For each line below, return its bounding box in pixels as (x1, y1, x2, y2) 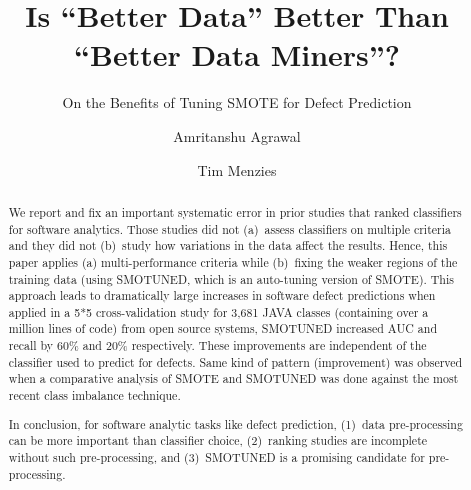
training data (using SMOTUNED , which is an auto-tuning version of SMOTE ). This (8, 270, 454, 287)
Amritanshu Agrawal (173, 125, 301, 146)
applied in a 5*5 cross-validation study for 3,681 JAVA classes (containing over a (8, 303, 429, 320)
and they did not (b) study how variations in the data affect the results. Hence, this (8, 237, 448, 254)
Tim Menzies (197, 159, 277, 180)
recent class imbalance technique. (8, 387, 181, 404)
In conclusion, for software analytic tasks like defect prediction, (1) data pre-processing (8, 415, 463, 432)
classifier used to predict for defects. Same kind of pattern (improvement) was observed (8, 353, 463, 370)
